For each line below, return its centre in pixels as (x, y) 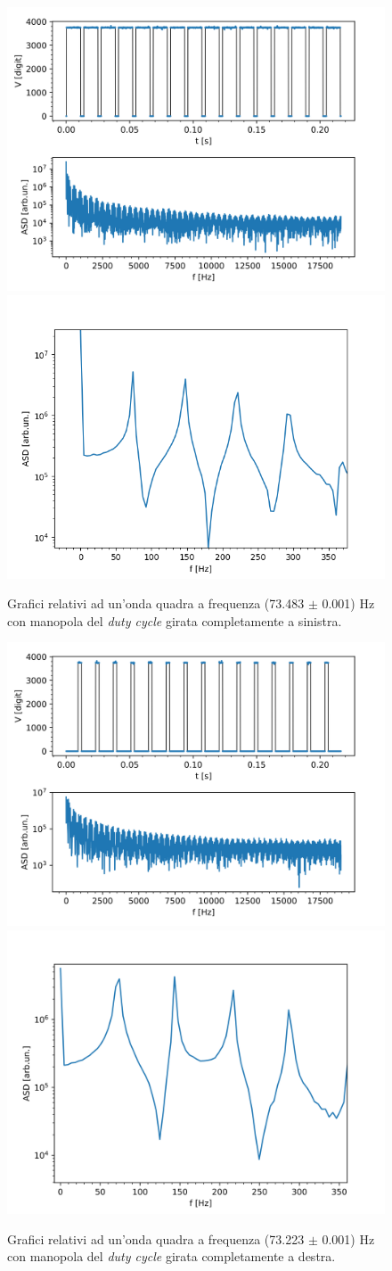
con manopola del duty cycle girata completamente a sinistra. (175, 620)
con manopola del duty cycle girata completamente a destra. (171, 1256)
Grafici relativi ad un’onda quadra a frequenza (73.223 (156, 1238)
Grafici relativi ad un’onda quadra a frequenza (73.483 (156, 603)
